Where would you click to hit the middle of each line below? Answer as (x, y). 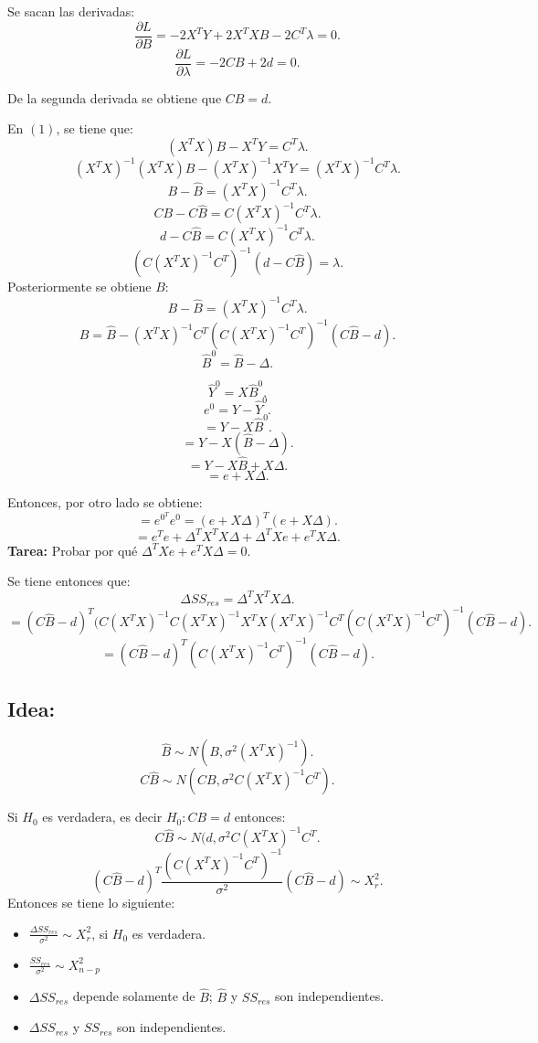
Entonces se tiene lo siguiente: (91, 903)
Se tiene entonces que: (69, 581)
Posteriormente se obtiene (79, 287)
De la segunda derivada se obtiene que (115, 97)
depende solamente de (134, 996)
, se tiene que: (95, 128)
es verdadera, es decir (102, 817)
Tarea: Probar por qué (73, 550)
